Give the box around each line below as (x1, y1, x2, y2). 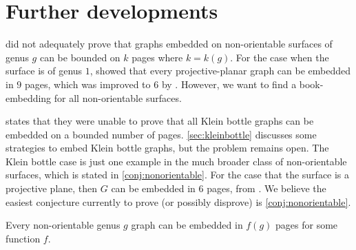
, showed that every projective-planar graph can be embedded (90, 63, 351, 78)
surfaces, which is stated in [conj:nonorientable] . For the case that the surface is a (6, 167, 350, 182)
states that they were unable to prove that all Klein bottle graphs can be (6, 114, 314, 128)
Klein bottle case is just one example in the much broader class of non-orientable (6, 154, 347, 168)
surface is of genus (6, 63, 83, 78)
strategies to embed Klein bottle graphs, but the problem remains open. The (6, 140, 329, 155)
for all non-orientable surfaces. (54, 90, 182, 105)
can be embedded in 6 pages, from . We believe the (111, 181, 326, 196)
